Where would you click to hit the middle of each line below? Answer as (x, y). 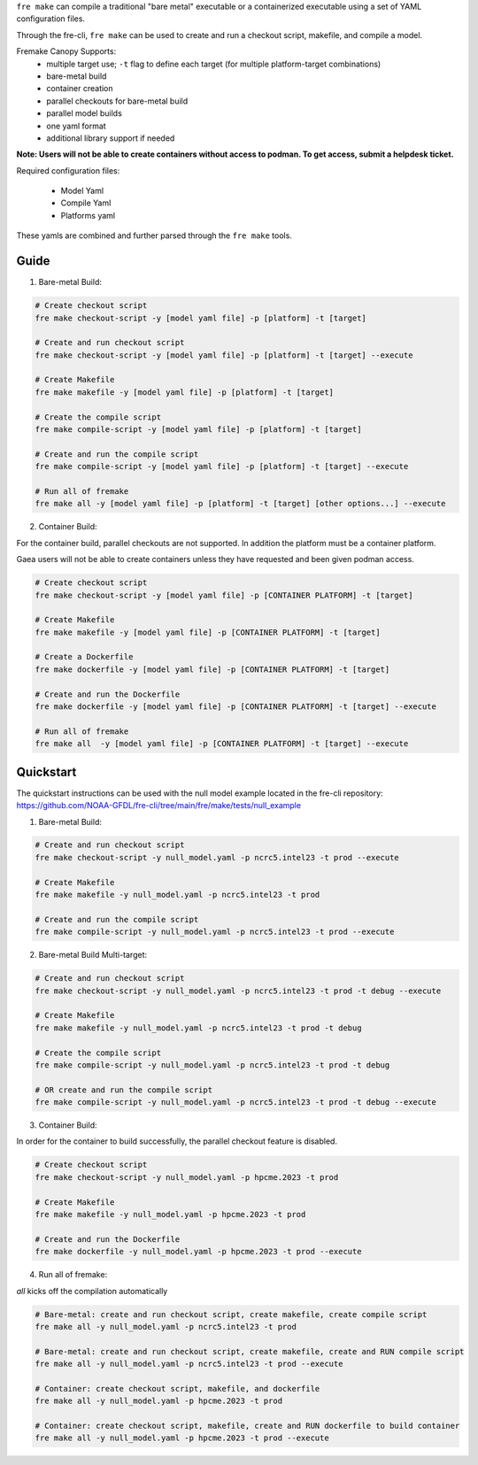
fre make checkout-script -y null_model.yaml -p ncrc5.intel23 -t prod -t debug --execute (238, 991)
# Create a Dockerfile (84, 657)
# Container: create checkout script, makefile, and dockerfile (177, 1388)
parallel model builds (85, 113)
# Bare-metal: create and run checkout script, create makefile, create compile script (231, 1314)
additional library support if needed (111, 138)
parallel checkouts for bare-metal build (117, 101)
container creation (80, 89)
